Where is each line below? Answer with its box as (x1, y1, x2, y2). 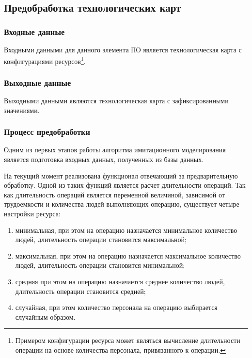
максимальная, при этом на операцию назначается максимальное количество (15, 250, 241, 260)
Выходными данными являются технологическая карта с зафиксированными (4, 96, 229, 106)
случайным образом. (15, 311, 76, 322)
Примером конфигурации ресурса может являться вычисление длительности (15, 335, 240, 345)
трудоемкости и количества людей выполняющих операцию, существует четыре (4, 199, 239, 209)
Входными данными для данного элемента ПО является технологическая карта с (4, 45, 242, 54)
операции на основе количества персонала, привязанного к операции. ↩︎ (15, 344, 226, 355)
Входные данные (4, 25, 65, 37)
